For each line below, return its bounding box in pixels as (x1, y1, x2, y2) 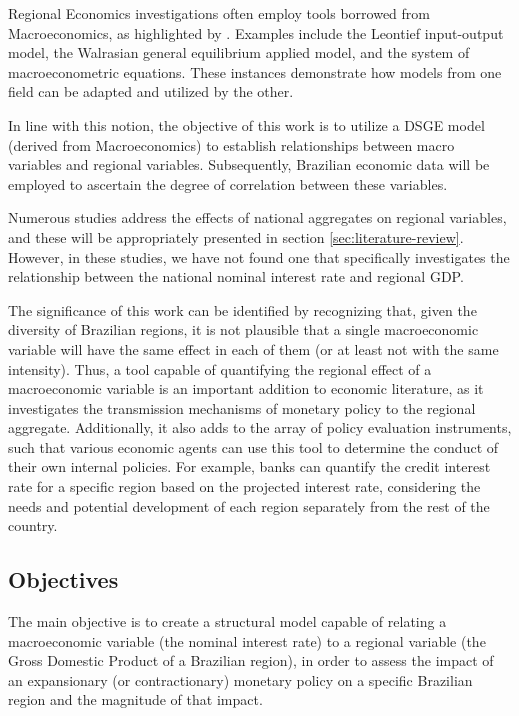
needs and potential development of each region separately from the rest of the (8, 495, 490, 516)
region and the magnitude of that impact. (8, 689, 263, 710)
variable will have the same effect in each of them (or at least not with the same (8, 338, 499, 359)
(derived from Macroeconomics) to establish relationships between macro (8, 134, 455, 155)
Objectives (8, 564, 119, 595)
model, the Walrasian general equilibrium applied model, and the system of (8, 42, 470, 63)
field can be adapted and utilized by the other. (8, 81, 294, 102)
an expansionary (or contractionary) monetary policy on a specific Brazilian (8, 669, 473, 690)
